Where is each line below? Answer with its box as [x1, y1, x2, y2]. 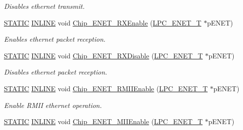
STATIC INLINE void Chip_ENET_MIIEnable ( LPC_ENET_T [4, 116, 203, 127]
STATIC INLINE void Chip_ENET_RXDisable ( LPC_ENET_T [4, 50, 203, 60]
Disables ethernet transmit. [4, 1, 85, 11]
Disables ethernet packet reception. [4, 67, 107, 77]
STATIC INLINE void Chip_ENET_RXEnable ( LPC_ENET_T [4, 17, 201, 27]
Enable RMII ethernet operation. [4, 100, 102, 110]
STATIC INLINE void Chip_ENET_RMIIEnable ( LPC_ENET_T [4, 83, 208, 93]
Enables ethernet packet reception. [4, 34, 106, 44]
